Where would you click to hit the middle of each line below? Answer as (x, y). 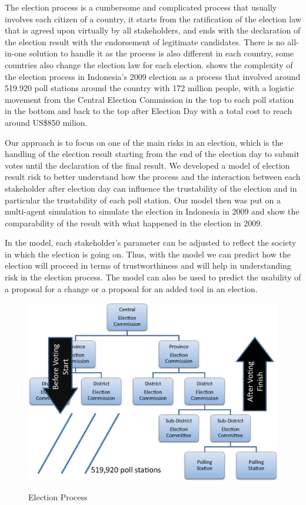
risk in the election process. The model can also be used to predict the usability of (153, 277)
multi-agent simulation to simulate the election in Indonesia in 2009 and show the (152, 211)
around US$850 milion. (46, 122)
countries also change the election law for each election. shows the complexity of (149, 64)
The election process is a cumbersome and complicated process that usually (141, 7)
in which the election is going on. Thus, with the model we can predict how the (148, 254)
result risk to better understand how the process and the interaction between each (153, 177)
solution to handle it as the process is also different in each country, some (162, 53)
